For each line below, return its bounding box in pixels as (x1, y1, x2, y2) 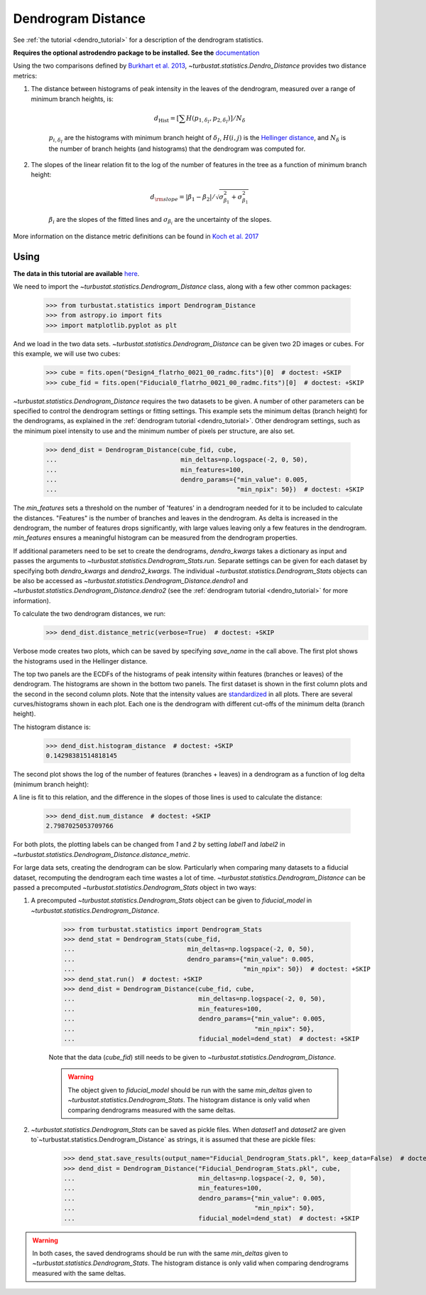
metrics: (13, 71, 38, 80)
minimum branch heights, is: (31, 95, 114, 103)
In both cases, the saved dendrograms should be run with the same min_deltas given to (32, 1249, 288, 1258)
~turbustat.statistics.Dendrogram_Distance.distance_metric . (13, 850, 191, 858)
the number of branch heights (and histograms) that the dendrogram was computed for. (48, 144, 305, 153)
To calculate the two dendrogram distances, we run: (13, 609, 166, 618)
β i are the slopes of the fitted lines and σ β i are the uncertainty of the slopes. (48, 215, 272, 226)
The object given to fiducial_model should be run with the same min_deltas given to (67, 1085, 312, 1094)
